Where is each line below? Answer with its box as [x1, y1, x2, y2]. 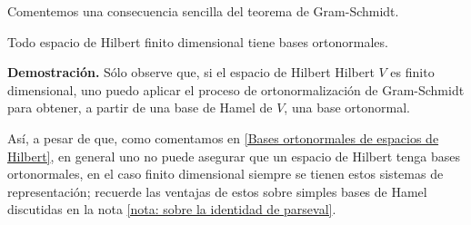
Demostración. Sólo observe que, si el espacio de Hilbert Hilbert [7, 63, 375, 82]
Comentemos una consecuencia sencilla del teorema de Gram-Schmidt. [7, 2, 399, 20]
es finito [390, 63, 435, 82]
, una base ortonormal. [284, 98, 410, 117]
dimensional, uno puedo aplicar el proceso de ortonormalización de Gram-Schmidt [7, 80, 465, 99]
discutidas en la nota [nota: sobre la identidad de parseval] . [7, 200, 336, 219]
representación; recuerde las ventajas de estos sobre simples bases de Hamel [7, 181, 427, 201]
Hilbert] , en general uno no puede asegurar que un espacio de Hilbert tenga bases [7, 146, 460, 165]
